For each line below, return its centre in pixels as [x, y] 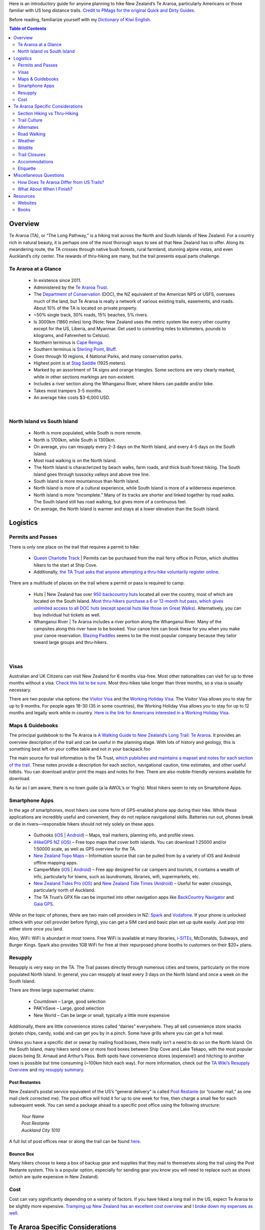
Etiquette [27, 168]
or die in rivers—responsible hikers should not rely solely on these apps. [82, 824]
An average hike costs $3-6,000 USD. [72, 398]
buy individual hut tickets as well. [67, 615]
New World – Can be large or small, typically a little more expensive [102, 1015]
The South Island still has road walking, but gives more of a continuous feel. [110, 502]
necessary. [20, 690]
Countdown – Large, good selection [70, 1001]
